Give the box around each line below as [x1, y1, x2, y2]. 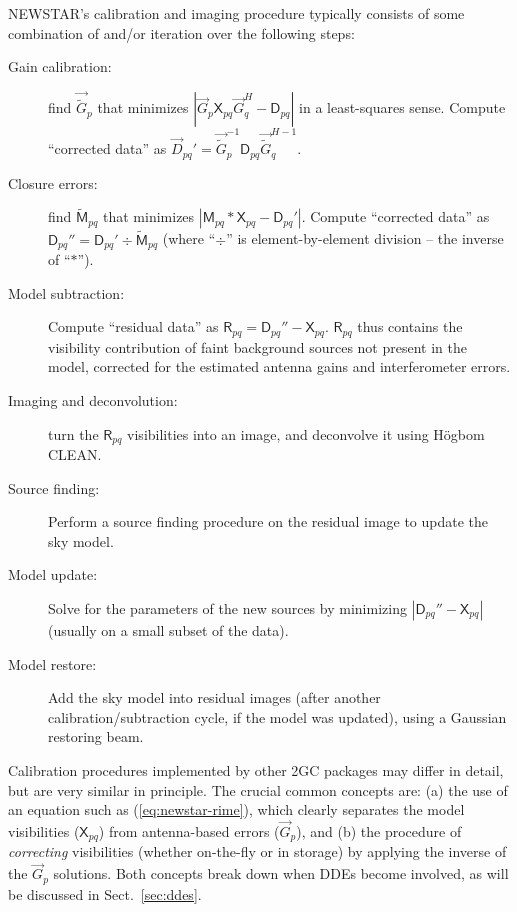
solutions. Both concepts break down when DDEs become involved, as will [53, 863, 509, 884]
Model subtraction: [8, 282, 125, 303]
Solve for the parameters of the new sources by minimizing [48, 597, 407, 618]
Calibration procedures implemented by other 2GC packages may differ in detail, [8, 759, 504, 780]
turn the [48, 423, 99, 444]
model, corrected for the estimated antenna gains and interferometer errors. [48, 356, 511, 377]
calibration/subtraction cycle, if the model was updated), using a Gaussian [48, 706, 507, 727]
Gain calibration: [8, 56, 112, 77]
